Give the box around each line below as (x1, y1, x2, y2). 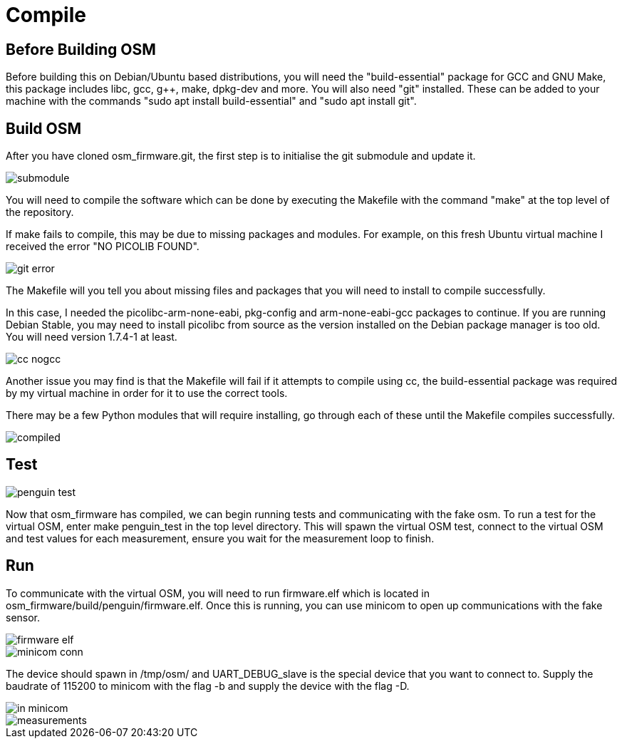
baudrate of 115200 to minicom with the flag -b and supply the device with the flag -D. (6, 679, 410, 692)
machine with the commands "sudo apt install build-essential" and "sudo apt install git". (6, 95, 417, 108)
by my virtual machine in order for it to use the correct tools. (6, 387, 288, 400)
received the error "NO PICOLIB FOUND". (6, 240, 199, 253)
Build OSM (6, 119, 82, 138)
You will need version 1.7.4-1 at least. (6, 331, 177, 343)
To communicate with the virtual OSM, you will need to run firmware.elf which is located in (6, 587, 430, 599)
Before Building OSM (6, 40, 156, 58)
